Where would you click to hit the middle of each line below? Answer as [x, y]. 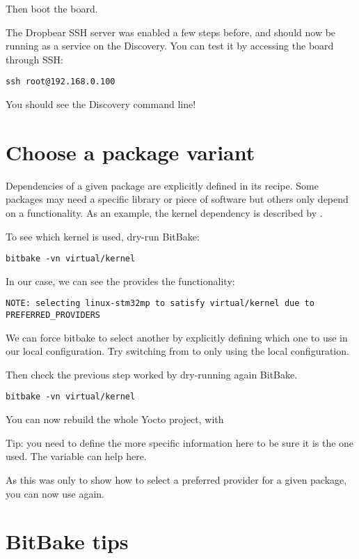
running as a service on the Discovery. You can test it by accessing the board [170, 46]
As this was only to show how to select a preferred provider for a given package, [176, 479]
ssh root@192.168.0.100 [61, 82]
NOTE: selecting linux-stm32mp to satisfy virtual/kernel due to [160, 304]
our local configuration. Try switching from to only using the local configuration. [177, 351]
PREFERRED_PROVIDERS [53, 315]
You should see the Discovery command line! [101, 104]
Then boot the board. [52, 8]
